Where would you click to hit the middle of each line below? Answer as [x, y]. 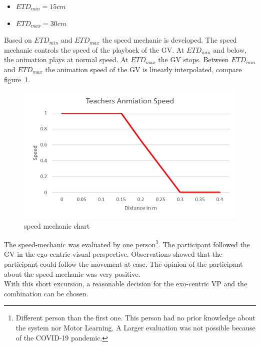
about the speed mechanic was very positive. [72, 274]
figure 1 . [17, 79]
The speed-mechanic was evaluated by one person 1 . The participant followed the [127, 243]
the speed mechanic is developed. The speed [169, 40]
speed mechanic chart [57, 225]
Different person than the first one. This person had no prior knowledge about [135, 318]
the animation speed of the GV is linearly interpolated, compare [143, 69]
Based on [18, 40]
